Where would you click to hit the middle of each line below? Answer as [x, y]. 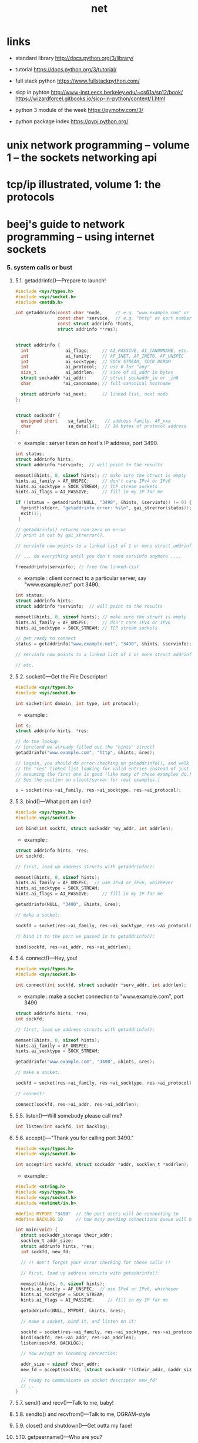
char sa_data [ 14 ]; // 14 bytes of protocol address [104, 426]
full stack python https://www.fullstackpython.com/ [77, 81]
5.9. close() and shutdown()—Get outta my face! [73, 1425]
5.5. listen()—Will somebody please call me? [69, 1115]
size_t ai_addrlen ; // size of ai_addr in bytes [97, 373]
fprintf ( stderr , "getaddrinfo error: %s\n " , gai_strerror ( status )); [106, 508]
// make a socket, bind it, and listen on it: [79, 1321]
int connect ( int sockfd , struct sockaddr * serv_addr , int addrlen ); [101, 985]
